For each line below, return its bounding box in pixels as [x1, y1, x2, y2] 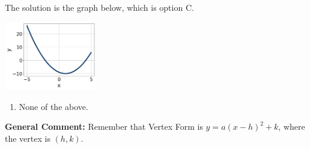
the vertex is [5, 132, 50, 144]
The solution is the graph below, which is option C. [5, 1, 194, 13]
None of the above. [19, 100, 88, 112]
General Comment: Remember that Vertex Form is [5, 120, 203, 133]
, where [278, 120, 305, 133]
